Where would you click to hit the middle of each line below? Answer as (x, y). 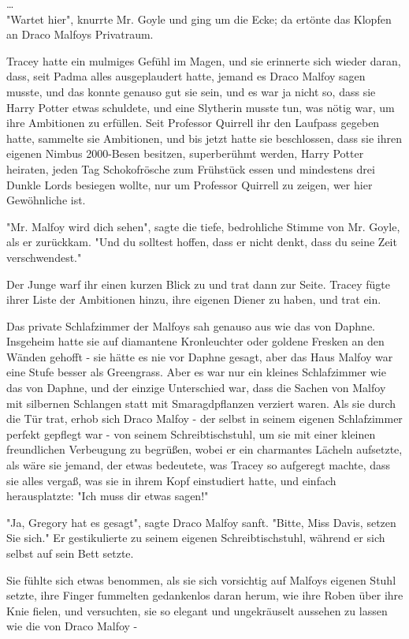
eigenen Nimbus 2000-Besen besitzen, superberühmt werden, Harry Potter (185, 153)
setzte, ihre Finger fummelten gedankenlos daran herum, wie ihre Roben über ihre (205, 595)
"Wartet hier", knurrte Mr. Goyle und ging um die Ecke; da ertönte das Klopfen (199, 19)
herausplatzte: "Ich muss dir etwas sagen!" (108, 496)
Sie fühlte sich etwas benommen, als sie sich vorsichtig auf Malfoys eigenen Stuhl (201, 579)
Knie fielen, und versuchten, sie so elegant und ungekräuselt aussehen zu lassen (197, 610)
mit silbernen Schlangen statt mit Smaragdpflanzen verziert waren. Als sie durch (201, 403)
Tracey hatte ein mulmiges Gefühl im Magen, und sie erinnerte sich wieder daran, (204, 60)
